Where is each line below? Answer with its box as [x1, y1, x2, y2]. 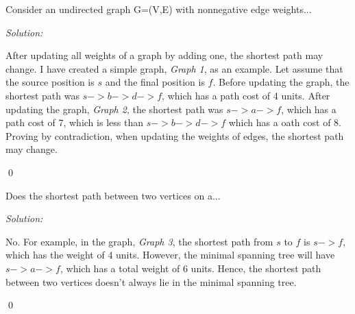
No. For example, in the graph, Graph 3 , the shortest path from [5, 234, 273, 248]
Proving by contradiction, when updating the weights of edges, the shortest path [5, 128, 344, 143]
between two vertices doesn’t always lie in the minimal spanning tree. [5, 274, 297, 289]
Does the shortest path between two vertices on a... [5, 188, 221, 202]
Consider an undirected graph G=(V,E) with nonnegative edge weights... [5, 2, 312, 16]
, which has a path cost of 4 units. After [162, 88, 330, 102]
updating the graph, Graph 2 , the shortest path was [5, 101, 223, 116]
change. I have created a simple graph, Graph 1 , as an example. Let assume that [5, 61, 343, 75]
